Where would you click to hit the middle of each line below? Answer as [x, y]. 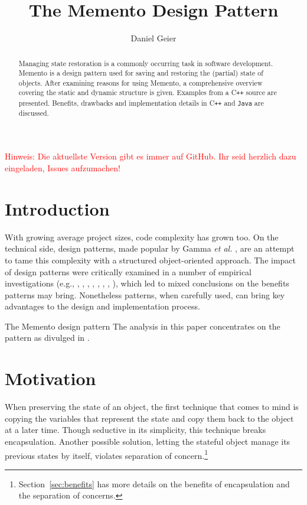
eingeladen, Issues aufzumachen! [63, 168]
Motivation [50, 378]
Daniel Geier [153, 38]
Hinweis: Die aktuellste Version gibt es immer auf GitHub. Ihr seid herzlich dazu [151, 156]
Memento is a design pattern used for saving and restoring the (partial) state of [141, 73]
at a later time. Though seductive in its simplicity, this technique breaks [135, 430]
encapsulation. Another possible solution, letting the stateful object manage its [148, 441]
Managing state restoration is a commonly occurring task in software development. [146, 63]
